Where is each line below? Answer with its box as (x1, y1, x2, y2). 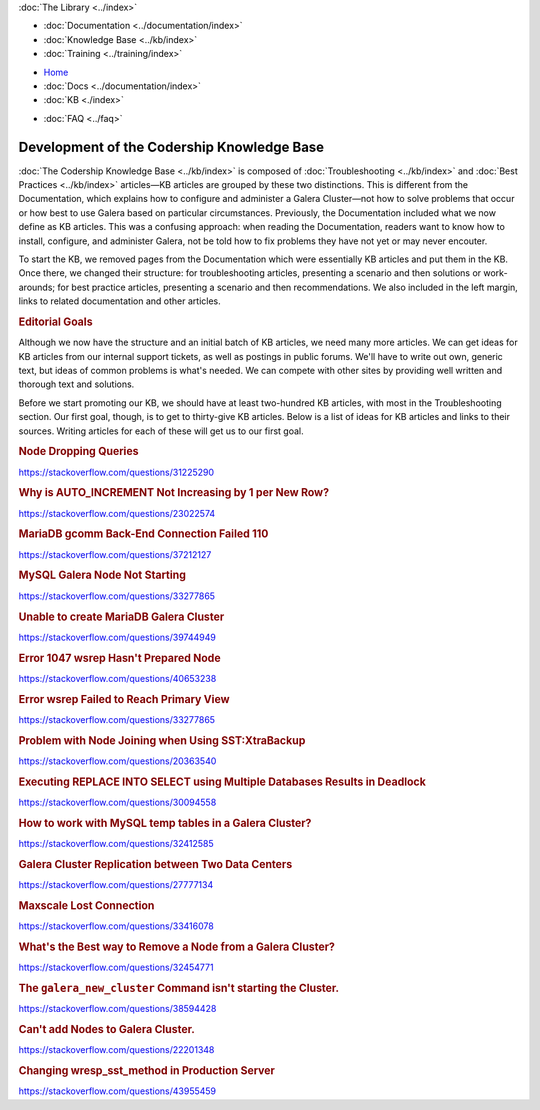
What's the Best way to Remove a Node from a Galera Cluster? (18, 940, 335, 954)
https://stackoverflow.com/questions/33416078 (18, 920, 214, 932)
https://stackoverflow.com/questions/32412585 (18, 838, 214, 850)
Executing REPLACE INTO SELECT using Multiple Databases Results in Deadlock (18, 775, 427, 789)
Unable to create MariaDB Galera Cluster (18, 610, 225, 624)
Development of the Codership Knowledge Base (18, 138, 325, 155)
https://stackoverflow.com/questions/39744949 (18, 631, 217, 643)
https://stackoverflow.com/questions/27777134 (18, 879, 214, 891)
